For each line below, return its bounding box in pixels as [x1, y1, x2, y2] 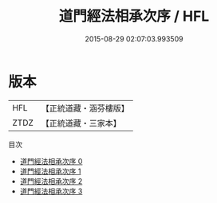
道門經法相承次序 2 [19, 176, 83, 185]
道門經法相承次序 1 [19, 166, 81, 176]
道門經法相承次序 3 [19, 186, 83, 196]
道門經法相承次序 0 [19, 156, 83, 166]
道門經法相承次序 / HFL [58, 7, 210, 25]
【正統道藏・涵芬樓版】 [41, 103, 130, 114]
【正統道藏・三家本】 [41, 117, 122, 128]
